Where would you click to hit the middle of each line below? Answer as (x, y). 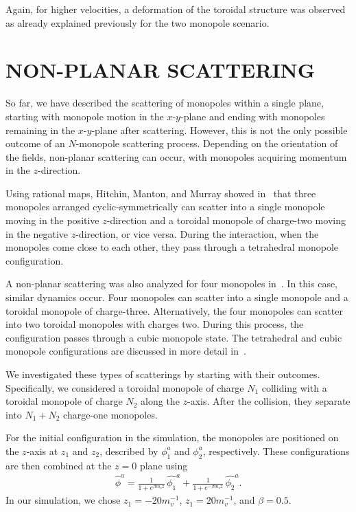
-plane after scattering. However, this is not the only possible (219, 130)
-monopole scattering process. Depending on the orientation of (207, 143)
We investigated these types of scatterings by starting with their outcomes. (163, 374)
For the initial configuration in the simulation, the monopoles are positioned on (172, 437)
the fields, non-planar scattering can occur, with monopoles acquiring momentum (176, 156)
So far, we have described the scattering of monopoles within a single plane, (165, 103)
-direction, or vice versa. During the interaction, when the (197, 233)
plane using (164, 465)
